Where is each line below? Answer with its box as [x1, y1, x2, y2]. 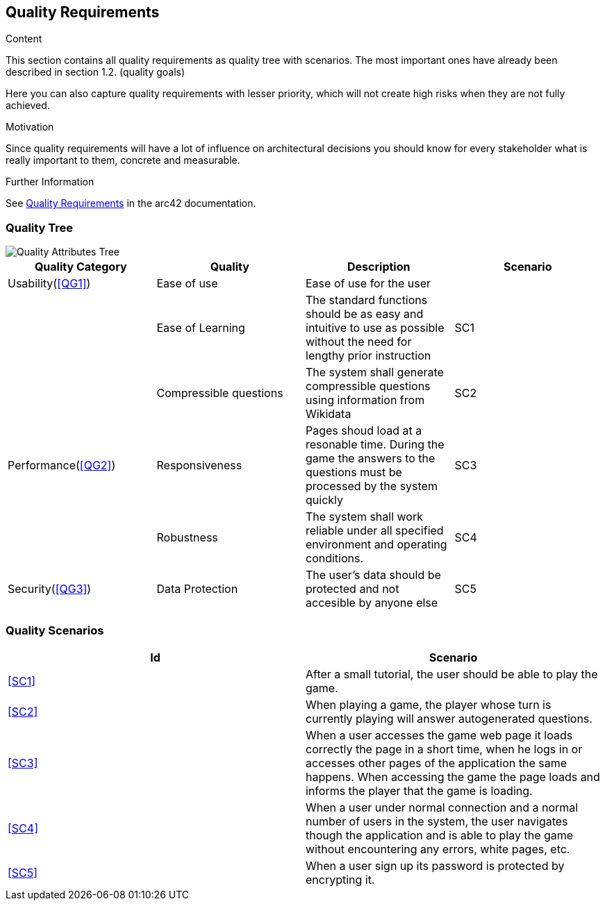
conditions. [306, 551, 364, 566]
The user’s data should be [306, 568, 441, 582]
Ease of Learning [156, 321, 245, 335]
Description [347, 260, 411, 274]
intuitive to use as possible [306, 321, 445, 335]
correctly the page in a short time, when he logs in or [306, 741, 583, 756]
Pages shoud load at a [306, 423, 422, 438]
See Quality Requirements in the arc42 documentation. [6, 197, 256, 210]
